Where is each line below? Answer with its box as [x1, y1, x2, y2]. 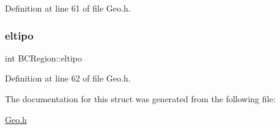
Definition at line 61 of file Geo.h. [5, 2, 131, 14]
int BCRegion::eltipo [5, 51, 83, 64]
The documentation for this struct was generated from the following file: [5, 92, 276, 105]
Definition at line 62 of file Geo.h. [5, 72, 131, 85]
